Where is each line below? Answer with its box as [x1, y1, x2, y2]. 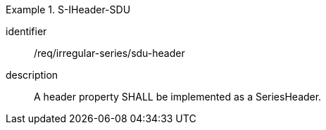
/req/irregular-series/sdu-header [34, 47, 185, 59]
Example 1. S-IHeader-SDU [6, 4, 131, 15]
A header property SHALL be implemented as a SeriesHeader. [34, 91, 322, 103]
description [6, 69, 58, 81]
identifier [6, 25, 47, 37]
